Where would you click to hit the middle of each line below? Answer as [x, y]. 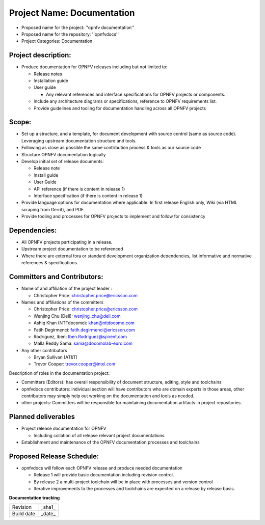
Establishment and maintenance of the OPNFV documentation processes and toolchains [110, 442]
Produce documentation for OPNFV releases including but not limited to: [94, 67]
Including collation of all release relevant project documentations [99, 435]
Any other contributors [44, 350]
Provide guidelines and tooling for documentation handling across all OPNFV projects [120, 108]
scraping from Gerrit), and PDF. [53, 209]
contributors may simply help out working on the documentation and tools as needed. [108, 396]
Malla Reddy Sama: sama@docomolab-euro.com [83, 343]
